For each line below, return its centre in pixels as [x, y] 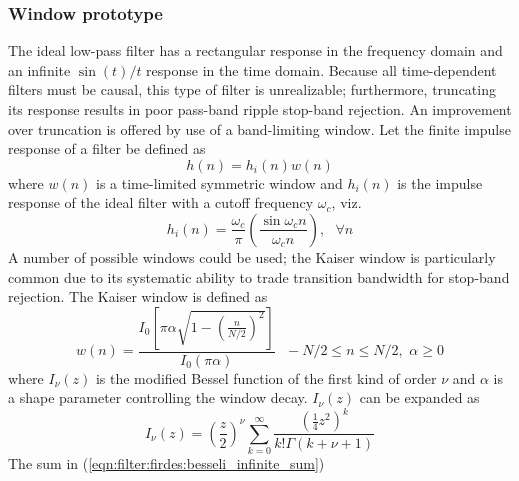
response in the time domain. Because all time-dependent [321, 69]
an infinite [39, 69]
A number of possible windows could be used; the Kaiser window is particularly [252, 256]
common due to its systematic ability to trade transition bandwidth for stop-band [259, 276]
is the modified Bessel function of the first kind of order [266, 377]
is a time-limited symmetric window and [219, 182]
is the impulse [440, 182]
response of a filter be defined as [107, 148]
